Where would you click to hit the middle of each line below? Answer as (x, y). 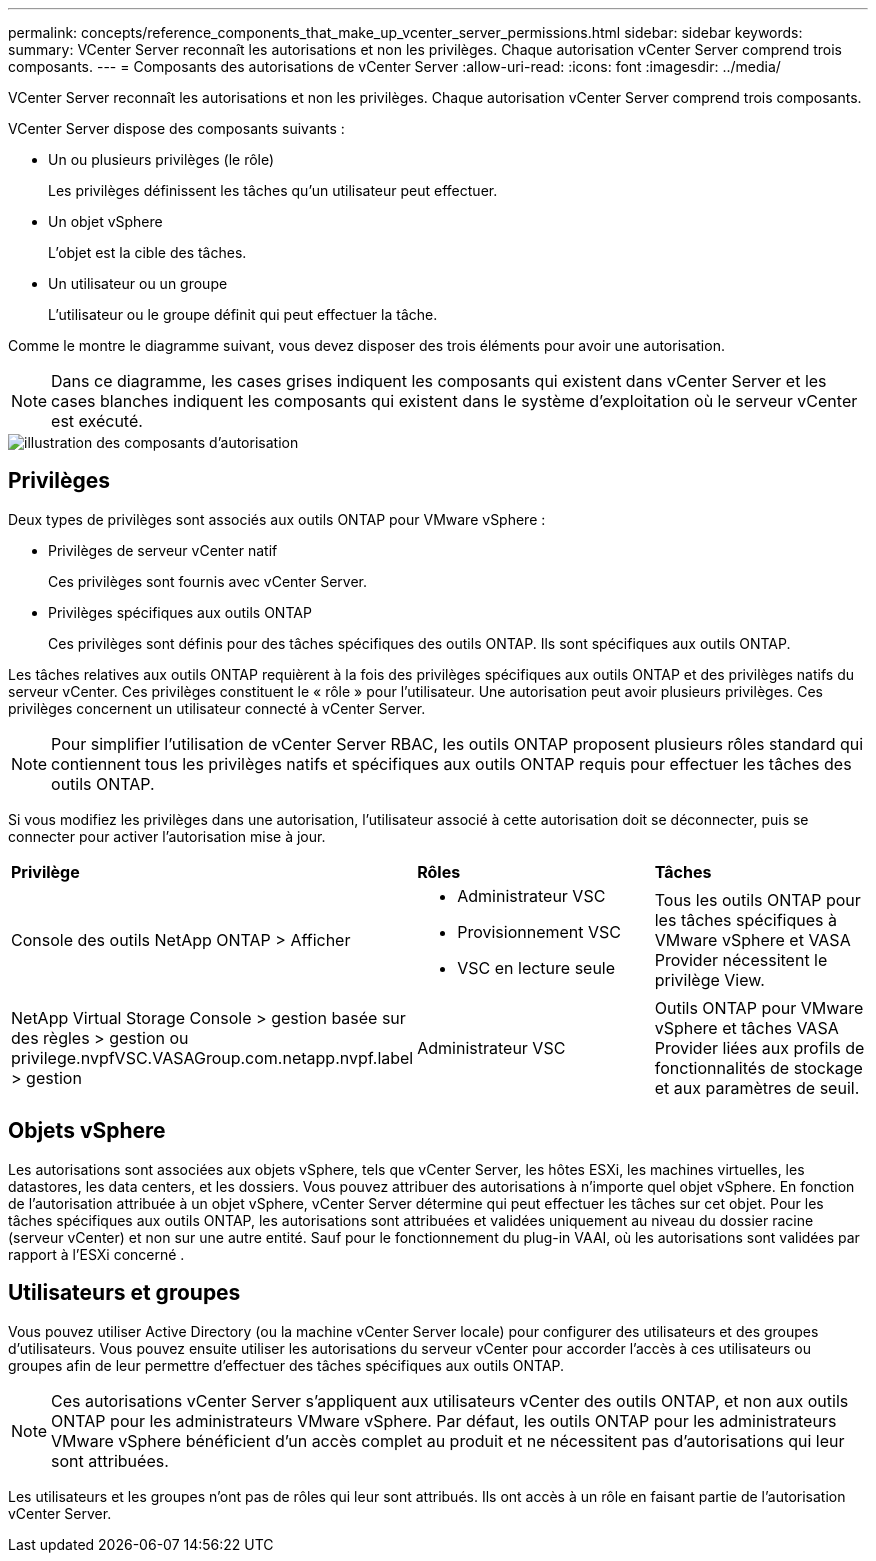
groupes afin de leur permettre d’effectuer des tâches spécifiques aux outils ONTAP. (286, 1365)
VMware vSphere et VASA (752, 939)
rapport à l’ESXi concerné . (96, 1254)
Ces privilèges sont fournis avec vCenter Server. (207, 581)
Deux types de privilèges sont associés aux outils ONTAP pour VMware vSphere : (277, 519)
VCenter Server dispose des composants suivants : (176, 128)
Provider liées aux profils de (759, 1047)
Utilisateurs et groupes (124, 1293)
